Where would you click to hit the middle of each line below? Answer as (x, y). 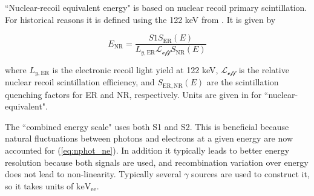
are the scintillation (243, 82)
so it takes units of (39, 185)
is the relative (264, 69)
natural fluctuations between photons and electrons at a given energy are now (149, 138)
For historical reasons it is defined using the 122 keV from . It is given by (140, 19)
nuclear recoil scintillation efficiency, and (80, 82)
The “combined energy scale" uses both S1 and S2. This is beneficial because (147, 126)
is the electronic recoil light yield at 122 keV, (135, 69)
